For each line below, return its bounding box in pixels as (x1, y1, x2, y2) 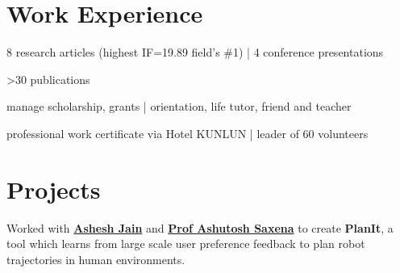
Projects (6, 172, 101, 205)
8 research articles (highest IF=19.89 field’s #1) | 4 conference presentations (6, 44, 384, 61)
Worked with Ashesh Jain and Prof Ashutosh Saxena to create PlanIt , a (6, 219, 394, 236)
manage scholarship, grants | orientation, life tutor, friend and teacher (6, 98, 352, 115)
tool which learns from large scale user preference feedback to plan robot (6, 235, 365, 252)
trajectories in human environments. (6, 250, 185, 267)
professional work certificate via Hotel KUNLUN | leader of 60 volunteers (6, 124, 369, 141)
